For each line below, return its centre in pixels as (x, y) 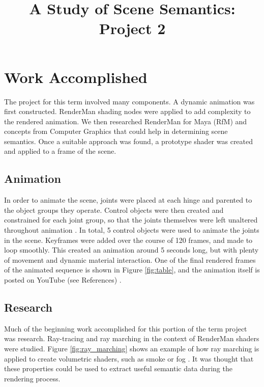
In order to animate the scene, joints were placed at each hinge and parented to (128, 200)
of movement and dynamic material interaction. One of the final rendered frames (130, 259)
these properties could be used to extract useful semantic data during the (118, 368)
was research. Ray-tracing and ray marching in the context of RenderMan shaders (132, 338)
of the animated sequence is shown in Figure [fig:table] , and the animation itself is (132, 270)
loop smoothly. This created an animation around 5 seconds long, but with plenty (131, 250)
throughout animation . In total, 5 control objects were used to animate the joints (132, 230)
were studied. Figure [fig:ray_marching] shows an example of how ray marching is (132, 348)
